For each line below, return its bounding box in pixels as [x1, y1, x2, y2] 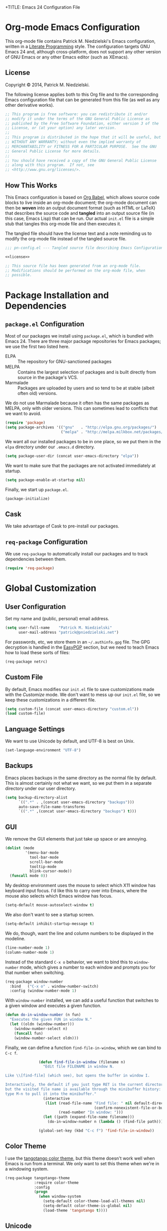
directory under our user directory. [5, 785, 76, 791]
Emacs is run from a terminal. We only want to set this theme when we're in [5, 1160, 160, 1166]
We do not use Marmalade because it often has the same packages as [5, 400, 149, 406]
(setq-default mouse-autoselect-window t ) [5, 902, 94, 908]
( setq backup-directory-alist [5, 795, 68, 800]
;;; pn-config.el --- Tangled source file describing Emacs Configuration [5, 245, 164, 250]
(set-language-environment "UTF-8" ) [5, 748, 81, 753]
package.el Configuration [5, 320, 84, 328]
